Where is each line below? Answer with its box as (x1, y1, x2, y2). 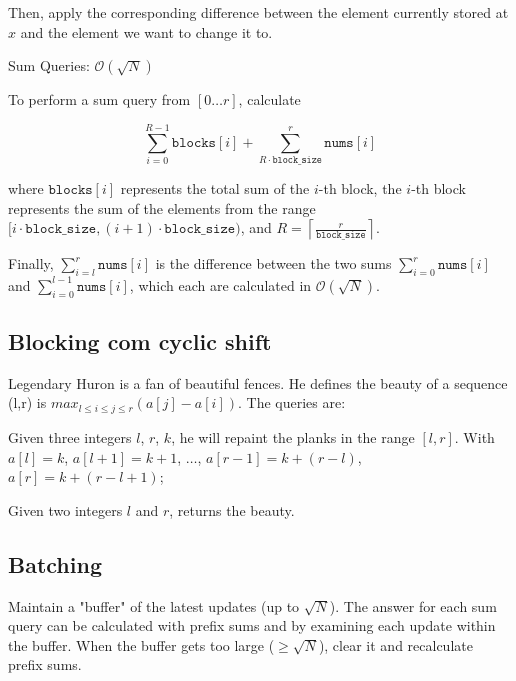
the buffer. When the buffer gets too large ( (8, 634, 275, 655)
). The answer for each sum (329, 595, 497, 616)
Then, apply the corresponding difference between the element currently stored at (8, 2, 509, 22)
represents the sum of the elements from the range (8, 197, 316, 218)
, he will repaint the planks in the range (171, 426, 415, 447)
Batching (8, 548, 102, 579)
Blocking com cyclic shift (8, 326, 272, 357)
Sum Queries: (8, 55, 90, 76)
